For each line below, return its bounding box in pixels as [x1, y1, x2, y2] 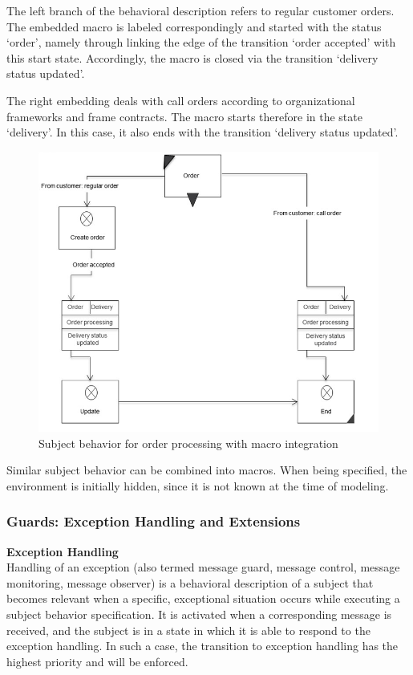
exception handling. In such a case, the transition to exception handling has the [6, 637, 399, 654]
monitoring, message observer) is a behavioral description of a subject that [6, 574, 374, 591]
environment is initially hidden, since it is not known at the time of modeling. [6, 477, 389, 494]
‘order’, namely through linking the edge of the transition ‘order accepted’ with [6, 34, 396, 51]
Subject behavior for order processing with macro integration [38, 434, 338, 451]
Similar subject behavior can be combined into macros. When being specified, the [6, 462, 407, 478]
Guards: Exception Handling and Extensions [6, 511, 301, 531]
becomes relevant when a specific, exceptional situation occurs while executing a [6, 590, 400, 607]
